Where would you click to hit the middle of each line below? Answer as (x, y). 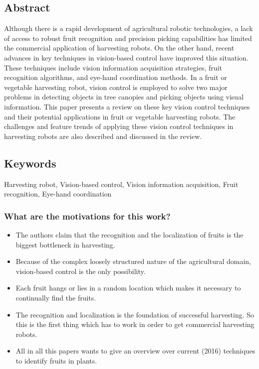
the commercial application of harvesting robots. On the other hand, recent (119, 48)
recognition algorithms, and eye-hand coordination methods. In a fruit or (116, 77)
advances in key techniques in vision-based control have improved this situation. (126, 57)
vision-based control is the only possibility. (81, 271)
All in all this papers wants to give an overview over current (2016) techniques (135, 351)
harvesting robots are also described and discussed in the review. (103, 136)
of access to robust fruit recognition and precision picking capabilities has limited (128, 38)
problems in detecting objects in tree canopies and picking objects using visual (124, 97)
